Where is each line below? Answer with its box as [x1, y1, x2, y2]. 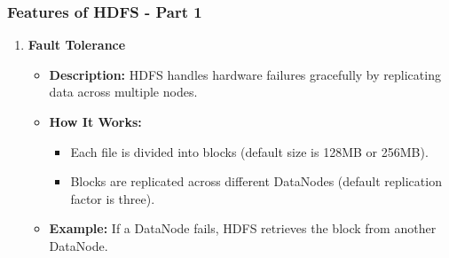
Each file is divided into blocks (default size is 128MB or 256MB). [70, 142, 429, 160]
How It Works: [49, 113, 142, 130]
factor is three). [70, 189, 155, 207]
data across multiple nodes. [49, 82, 198, 101]
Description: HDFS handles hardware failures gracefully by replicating [49, 65, 441, 83]
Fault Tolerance [28, 35, 126, 54]
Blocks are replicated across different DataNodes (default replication [70, 172, 442, 191]
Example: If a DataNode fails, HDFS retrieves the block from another [49, 219, 437, 238]
